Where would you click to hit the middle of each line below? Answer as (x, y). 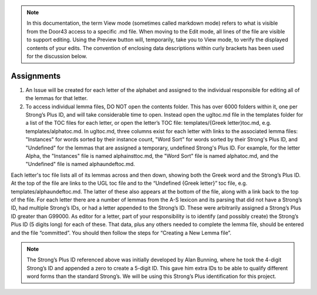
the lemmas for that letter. (57, 98)
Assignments (36, 76)
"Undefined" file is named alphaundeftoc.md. (80, 164)
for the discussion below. (57, 56)
